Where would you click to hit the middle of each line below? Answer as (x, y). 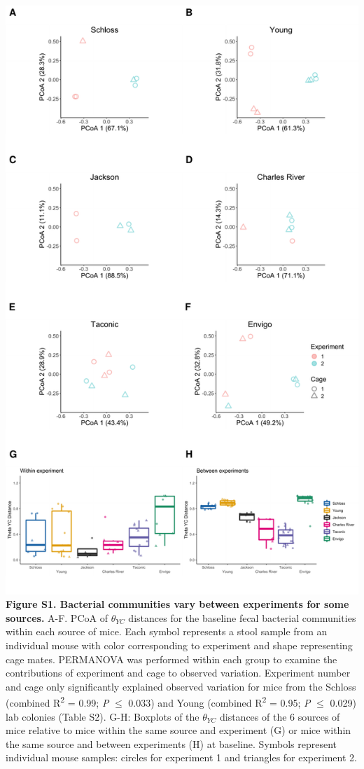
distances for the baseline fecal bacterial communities (242, 617)
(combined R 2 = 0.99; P (57, 701)
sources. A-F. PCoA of (57, 617)
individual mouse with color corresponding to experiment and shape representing (179, 645)
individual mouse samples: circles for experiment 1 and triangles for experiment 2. (181, 757)
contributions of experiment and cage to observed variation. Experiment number (178, 673)
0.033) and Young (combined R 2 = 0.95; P (219, 701)
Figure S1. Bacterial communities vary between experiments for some (177, 604)
